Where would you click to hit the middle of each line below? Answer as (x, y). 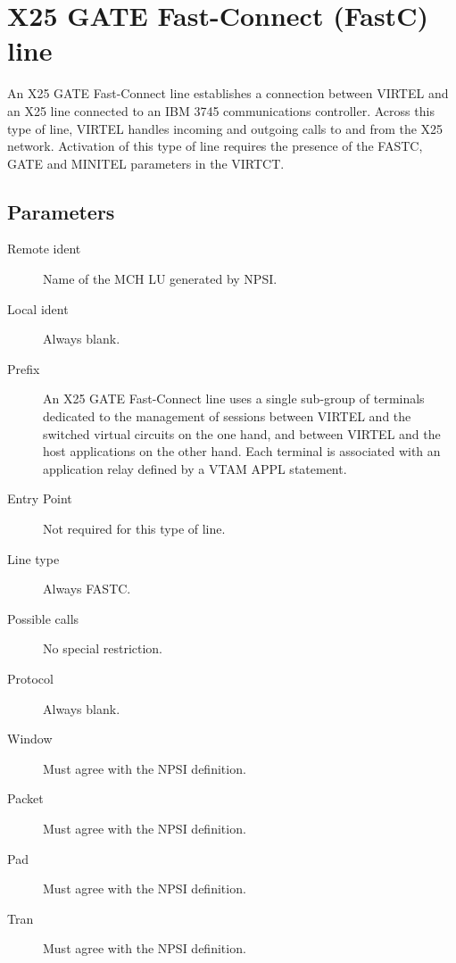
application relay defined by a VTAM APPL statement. (195, 468)
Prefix (24, 368)
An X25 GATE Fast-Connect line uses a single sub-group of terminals (234, 398)
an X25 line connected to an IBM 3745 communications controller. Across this (221, 110)
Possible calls (43, 618)
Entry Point (40, 498)
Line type (33, 558)
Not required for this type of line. (134, 529)
